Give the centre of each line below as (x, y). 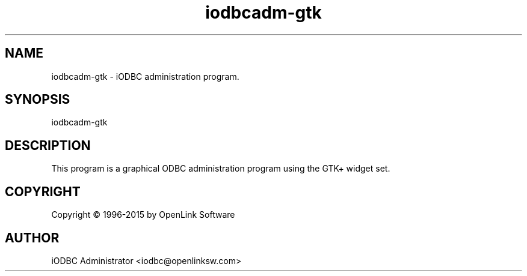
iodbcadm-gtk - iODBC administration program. (145, 76)
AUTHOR (32, 238)
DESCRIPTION (48, 145)
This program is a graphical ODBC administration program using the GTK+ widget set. (221, 169)
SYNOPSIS (38, 100)
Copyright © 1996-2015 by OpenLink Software (143, 215)
